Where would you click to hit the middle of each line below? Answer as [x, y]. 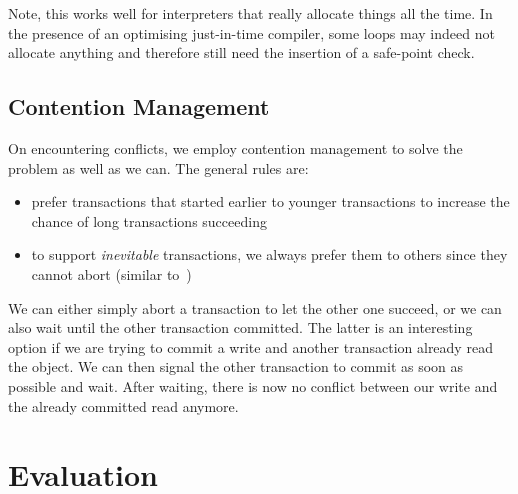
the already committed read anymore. [123, 405]
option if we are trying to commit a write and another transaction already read [250, 346]
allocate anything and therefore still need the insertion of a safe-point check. [241, 52]
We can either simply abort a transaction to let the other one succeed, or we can [255, 307]
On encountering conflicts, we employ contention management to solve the [235, 147]
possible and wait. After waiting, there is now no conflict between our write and [253, 385]
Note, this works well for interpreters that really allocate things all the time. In [250, 13]
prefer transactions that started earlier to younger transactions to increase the [270, 201]
